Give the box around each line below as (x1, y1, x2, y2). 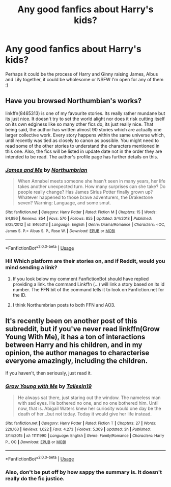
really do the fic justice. (5, 475, 65, 482)
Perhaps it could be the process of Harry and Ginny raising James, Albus (5, 71, 158, 77)
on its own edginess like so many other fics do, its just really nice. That (5, 121, 154, 127)
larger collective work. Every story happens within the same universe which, (5, 132, 165, 138)
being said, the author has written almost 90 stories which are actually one (5, 126, 162, 132)
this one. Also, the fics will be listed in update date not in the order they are (5, 148, 162, 154)
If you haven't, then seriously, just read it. (5, 370, 92, 376)
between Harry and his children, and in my (5, 341, 142, 350)
